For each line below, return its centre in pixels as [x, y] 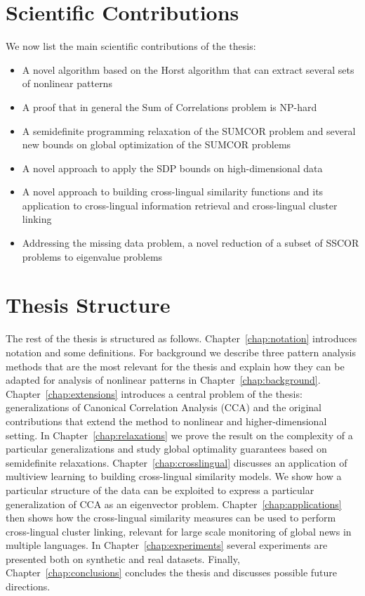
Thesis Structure [88, 305]
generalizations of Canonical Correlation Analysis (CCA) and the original [164, 407]
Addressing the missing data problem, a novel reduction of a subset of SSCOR [191, 243]
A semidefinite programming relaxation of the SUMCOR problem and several [189, 130]
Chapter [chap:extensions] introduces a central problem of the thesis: [154, 393]
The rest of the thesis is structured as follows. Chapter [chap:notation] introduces [181, 338]
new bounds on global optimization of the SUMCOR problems [157, 144]
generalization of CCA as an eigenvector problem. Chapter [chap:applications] [174, 504]
